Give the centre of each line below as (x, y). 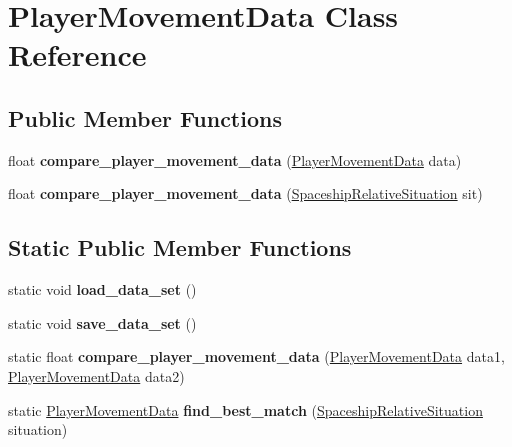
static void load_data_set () (102, 289)
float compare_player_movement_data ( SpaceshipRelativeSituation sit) (245, 193)
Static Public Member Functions (180, 247)
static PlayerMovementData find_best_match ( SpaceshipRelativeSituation (245, 409)
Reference (77, 54)
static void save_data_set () (102, 322)
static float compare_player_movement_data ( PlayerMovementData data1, (256, 356)
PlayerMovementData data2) (96, 375)
